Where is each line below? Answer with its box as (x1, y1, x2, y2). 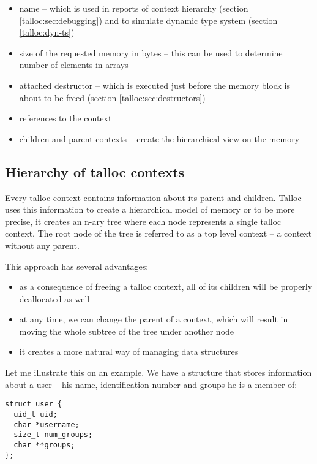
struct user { (5, 400, 62, 409)
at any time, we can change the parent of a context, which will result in (19, 313, 288, 325)
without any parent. (5, 238, 80, 251)
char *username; (13, 420, 80, 429)
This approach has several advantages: (5, 259, 149, 272)
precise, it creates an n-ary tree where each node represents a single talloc (5, 215, 282, 227)
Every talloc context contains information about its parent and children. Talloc (5, 191, 302, 203)
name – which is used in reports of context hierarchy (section (19, 2, 248, 14)
